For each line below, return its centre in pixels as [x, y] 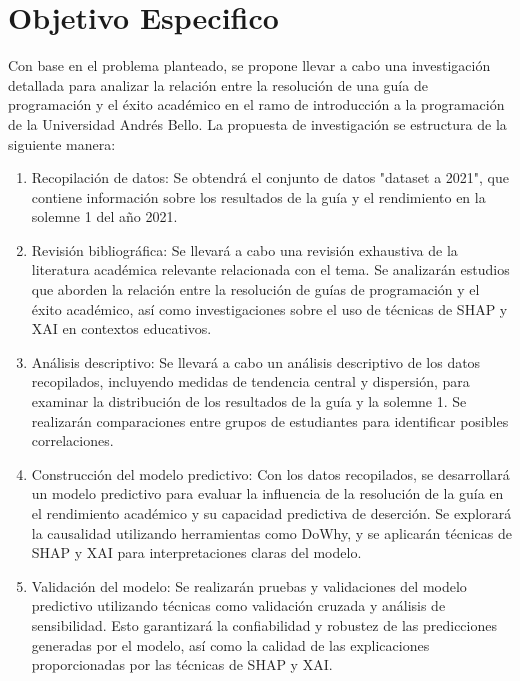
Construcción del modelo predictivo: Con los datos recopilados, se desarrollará [270, 473]
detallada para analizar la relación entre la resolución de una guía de [218, 84]
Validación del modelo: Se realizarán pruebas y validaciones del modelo [249, 585]
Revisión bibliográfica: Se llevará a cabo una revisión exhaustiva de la [244, 249]
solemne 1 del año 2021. [104, 216]
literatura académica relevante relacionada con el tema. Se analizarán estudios [270, 269]
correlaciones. [72, 440]
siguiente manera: [62, 143]
